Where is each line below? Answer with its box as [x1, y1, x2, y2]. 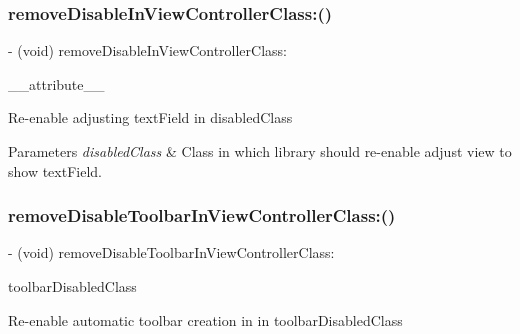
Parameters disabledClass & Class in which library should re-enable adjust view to [8, 141, 512, 161]
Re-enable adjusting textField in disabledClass [8, 107, 293, 128]
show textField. [8, 160, 102, 181]
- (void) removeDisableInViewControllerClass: [8, 40, 287, 61]
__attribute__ [8, 73, 105, 94]
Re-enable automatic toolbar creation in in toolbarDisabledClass [8, 309, 403, 330]
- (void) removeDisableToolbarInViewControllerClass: [8, 242, 335, 263]
